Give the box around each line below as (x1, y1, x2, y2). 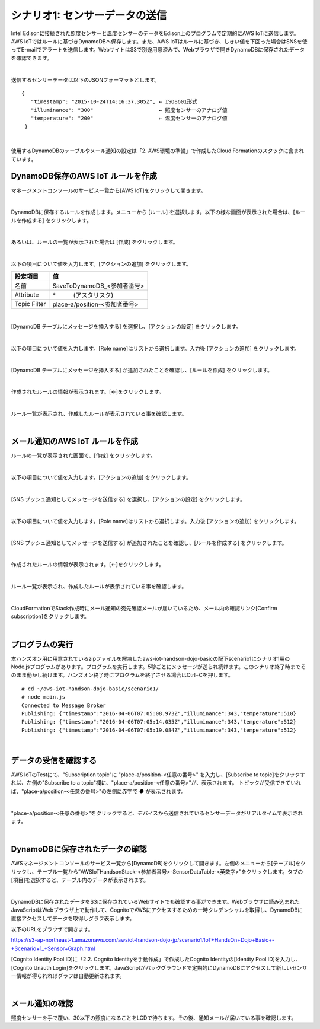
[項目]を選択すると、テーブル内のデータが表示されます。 (11, 877, 149, 884)
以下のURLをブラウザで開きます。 (11, 926, 94, 933)
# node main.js (21, 694, 66, 700)
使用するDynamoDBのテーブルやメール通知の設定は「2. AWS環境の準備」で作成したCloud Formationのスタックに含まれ (11, 147, 305, 154)
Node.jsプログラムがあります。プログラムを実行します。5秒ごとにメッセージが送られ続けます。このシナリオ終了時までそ (11, 663, 306, 670)
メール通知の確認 (11, 999, 73, 1009)
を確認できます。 (11, 54, 53, 62)
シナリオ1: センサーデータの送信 (11, 9, 167, 22)
